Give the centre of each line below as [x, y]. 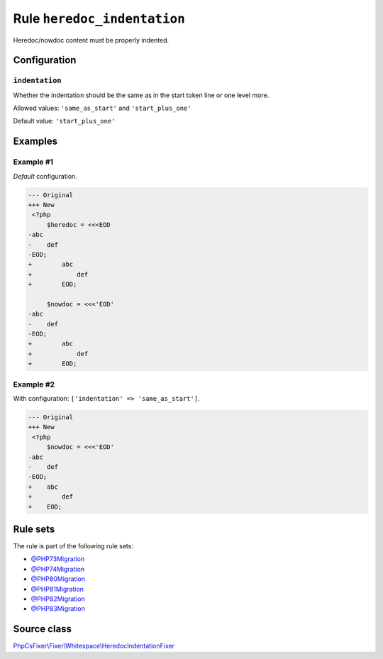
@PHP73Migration [58, 559]
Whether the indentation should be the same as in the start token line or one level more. [141, 95]
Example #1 [33, 162]
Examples [35, 142]
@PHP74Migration [58, 569]
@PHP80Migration [58, 579]
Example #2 [34, 384]
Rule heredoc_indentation [99, 18]
